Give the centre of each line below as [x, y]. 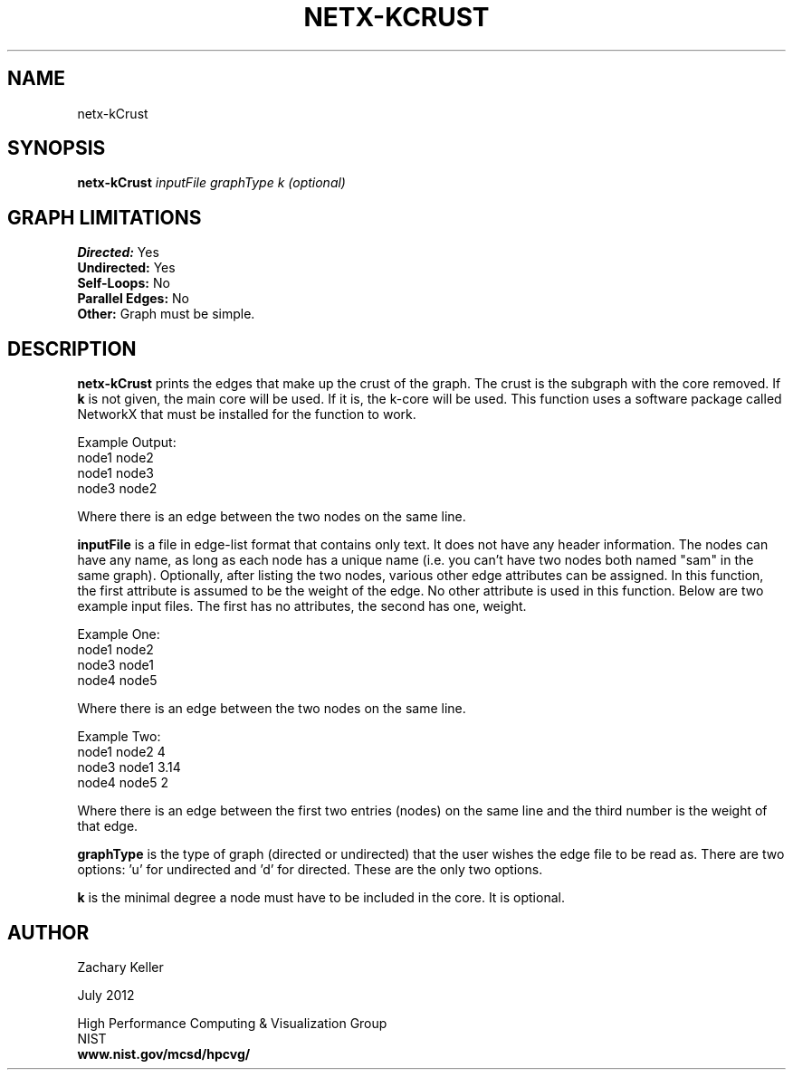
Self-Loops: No [124, 283]
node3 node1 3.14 [129, 767]
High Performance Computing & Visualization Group [232, 1023]
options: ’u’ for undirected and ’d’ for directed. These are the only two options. [310, 870]
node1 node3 [115, 473]
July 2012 [106, 995]
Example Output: [127, 443]
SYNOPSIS [57, 148]
